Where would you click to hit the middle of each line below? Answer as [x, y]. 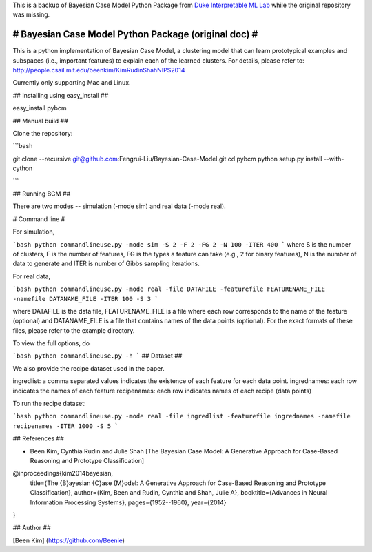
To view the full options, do [51, 343]
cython [23, 168]
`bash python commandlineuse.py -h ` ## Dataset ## [97, 356]
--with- [334, 159]
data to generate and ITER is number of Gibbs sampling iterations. [106, 264]
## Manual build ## [40, 121]
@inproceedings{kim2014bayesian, [63, 473]
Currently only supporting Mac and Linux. [72, 83]
